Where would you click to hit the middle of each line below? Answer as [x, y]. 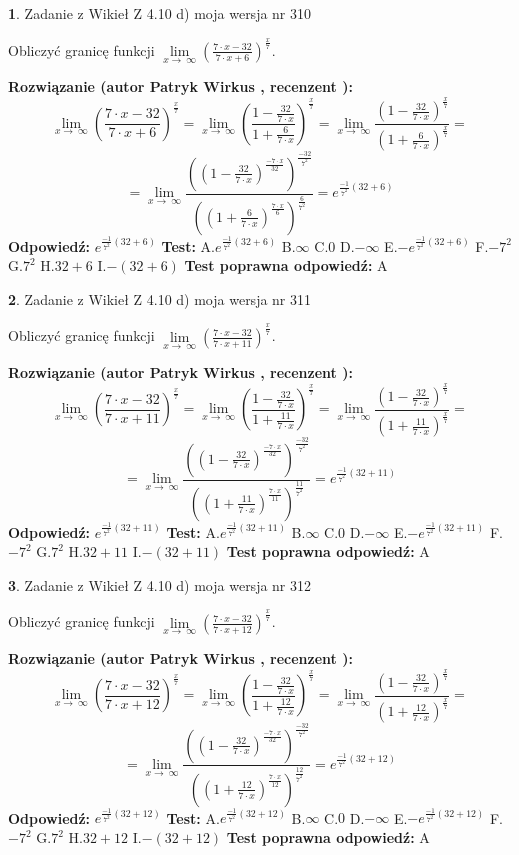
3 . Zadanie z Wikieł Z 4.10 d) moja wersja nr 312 [160, 584]
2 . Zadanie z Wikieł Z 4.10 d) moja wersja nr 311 [160, 298]
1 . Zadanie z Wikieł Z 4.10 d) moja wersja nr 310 [160, 13]
